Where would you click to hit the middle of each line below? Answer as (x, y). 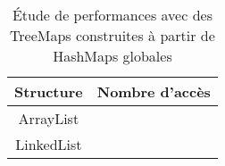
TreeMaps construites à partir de (112, 35)
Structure (49, 91)
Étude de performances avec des (112, 15)
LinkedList (49, 144)
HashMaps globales (112, 56)
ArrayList (49, 118)
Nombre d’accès (154, 91)
